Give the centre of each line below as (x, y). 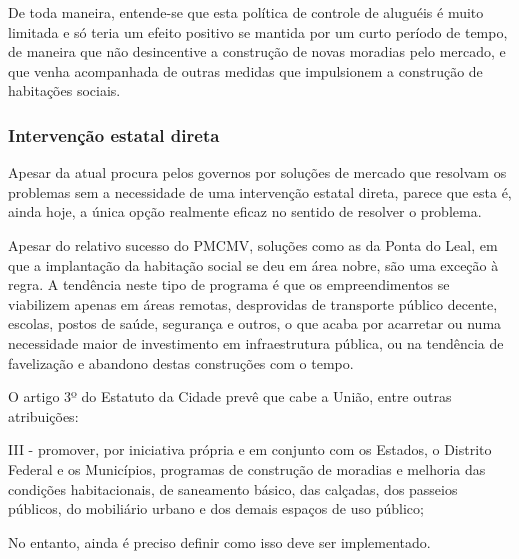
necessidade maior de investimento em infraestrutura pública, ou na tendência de (256, 342)
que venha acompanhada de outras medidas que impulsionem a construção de (245, 70)
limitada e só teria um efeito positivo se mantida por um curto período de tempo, (258, 31)
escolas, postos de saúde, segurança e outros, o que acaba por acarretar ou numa (255, 323)
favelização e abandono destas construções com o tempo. (181, 362)
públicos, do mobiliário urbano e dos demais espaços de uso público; (216, 508)
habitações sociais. (64, 90)
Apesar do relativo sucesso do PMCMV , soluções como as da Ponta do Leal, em (253, 244)
